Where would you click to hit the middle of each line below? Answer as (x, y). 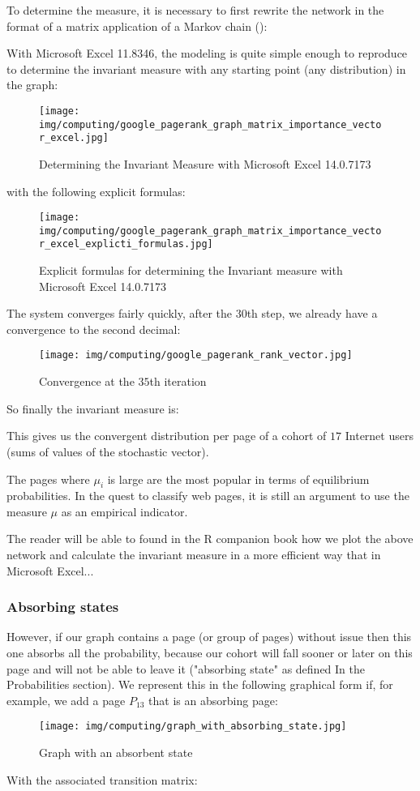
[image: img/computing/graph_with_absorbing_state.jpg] (193, 727)
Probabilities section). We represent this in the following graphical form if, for (200, 684)
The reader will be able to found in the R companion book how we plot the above (210, 539)
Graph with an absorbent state (116, 753)
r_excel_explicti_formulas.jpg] (126, 244)
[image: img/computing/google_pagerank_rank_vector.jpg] (196, 355)
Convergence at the (87, 381)
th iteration (178, 381)
